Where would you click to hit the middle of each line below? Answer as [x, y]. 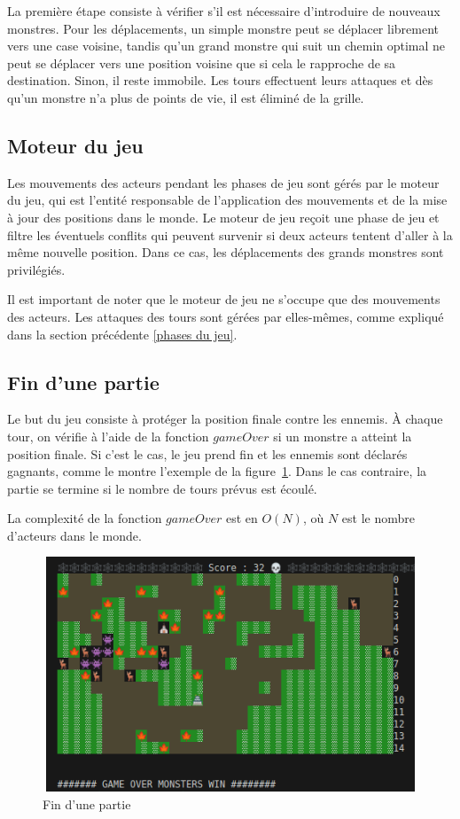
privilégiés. [36, 269]
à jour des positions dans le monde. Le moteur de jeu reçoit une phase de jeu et [223, 217]
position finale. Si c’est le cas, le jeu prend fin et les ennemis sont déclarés [207, 453]
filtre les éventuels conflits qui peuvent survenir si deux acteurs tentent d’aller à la [230, 234]
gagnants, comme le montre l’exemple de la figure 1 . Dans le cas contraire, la [217, 471]
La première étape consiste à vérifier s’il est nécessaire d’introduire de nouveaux [224, 11]
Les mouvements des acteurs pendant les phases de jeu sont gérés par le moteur [223, 182]
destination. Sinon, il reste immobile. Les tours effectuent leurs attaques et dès [220, 80]
